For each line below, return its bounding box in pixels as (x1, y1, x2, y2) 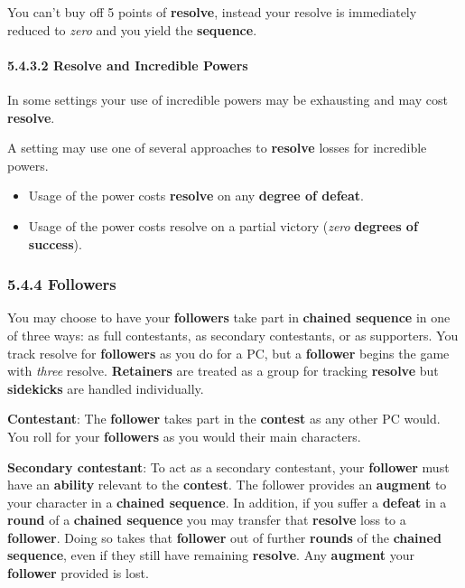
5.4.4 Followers (7, 273, 116, 295)
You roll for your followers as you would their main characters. (7, 426, 361, 445)
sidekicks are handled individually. (7, 378, 204, 397)
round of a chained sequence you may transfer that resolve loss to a (7, 510, 406, 529)
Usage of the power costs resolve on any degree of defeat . (28, 186, 364, 205)
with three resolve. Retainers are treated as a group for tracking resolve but (7, 361, 439, 380)
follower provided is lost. (7, 564, 149, 583)
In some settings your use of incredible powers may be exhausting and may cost (7, 89, 448, 108)
